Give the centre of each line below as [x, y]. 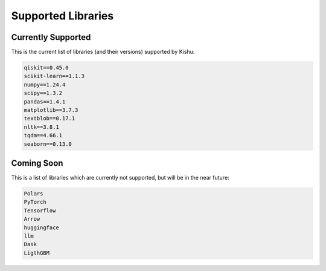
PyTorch [35, 202]
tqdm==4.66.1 [43, 135]
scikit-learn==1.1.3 [54, 76]
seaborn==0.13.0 [48, 144]
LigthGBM [37, 253]
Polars [34, 194]
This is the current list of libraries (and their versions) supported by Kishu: [103, 52]
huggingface [42, 227]
